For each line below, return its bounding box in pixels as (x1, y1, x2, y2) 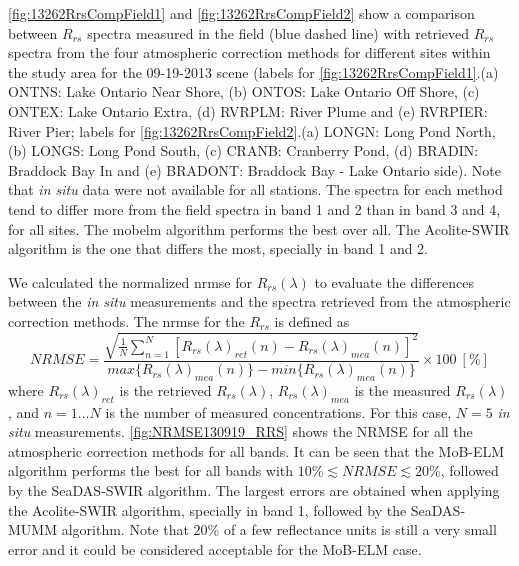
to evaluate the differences (314, 271, 474, 292)
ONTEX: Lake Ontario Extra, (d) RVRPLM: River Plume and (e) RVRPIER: (8, 100, 488, 121)
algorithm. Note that (61, 519, 189, 540)
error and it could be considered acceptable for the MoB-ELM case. (8, 538, 422, 559)
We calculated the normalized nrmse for (8, 271, 253, 292)
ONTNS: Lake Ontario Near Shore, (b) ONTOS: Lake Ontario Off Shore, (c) (8, 81, 480, 102)
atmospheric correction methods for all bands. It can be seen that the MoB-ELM (8, 440, 505, 461)
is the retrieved (119, 379, 212, 400)
